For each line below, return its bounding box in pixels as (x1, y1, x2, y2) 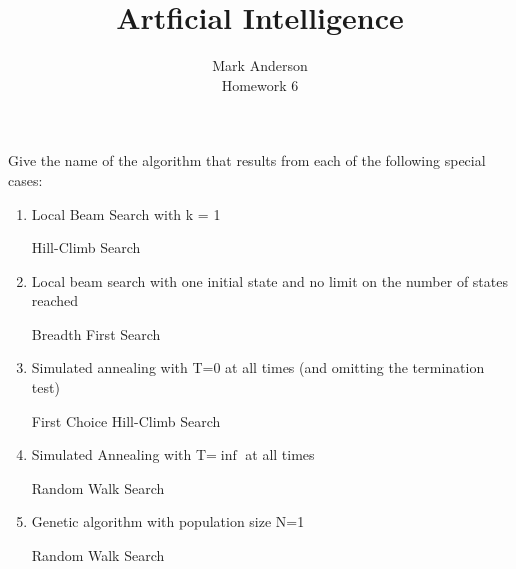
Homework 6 (221, 74, 299, 95)
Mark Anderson (212, 55, 308, 76)
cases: (8, 169, 43, 190)
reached (31, 290, 79, 311)
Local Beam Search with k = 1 (31, 203, 221, 224)
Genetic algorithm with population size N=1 (31, 511, 305, 532)
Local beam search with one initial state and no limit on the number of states (31, 270, 508, 291)
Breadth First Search (31, 323, 161, 344)
